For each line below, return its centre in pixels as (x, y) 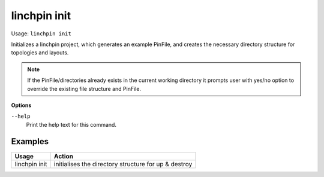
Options (21, 105)
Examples (30, 141)
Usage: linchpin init (41, 33)
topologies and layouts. (40, 53)
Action (64, 156)
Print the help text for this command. (71, 124)
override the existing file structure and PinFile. (84, 89)
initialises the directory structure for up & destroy (123, 164)
